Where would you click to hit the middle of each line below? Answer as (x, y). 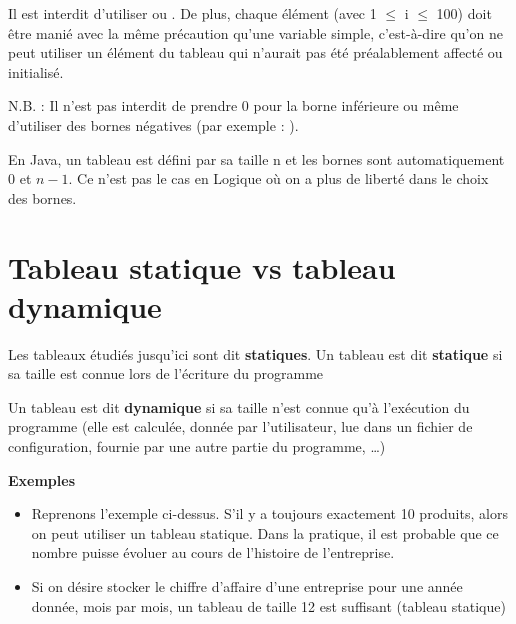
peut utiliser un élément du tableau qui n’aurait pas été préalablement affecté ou (255, 52)
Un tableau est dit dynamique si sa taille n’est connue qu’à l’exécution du (239, 406)
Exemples (42, 479)
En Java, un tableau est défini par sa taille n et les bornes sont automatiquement (256, 158)
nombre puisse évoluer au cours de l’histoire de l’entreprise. (213, 552)
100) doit (464, 13)
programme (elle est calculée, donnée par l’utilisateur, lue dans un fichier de (240, 426)
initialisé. (36, 71)
